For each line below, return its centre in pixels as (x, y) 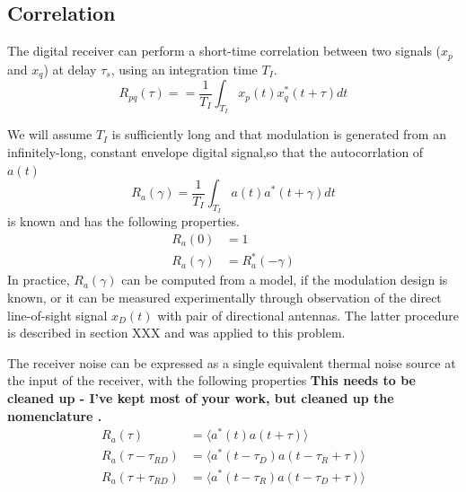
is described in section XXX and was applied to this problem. (176, 333)
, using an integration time (184, 69)
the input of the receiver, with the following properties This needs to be (211, 380)
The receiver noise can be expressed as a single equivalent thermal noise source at (232, 362)
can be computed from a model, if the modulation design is (285, 280)
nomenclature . (55, 415)
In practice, (39, 280)
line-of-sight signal (57, 315)
